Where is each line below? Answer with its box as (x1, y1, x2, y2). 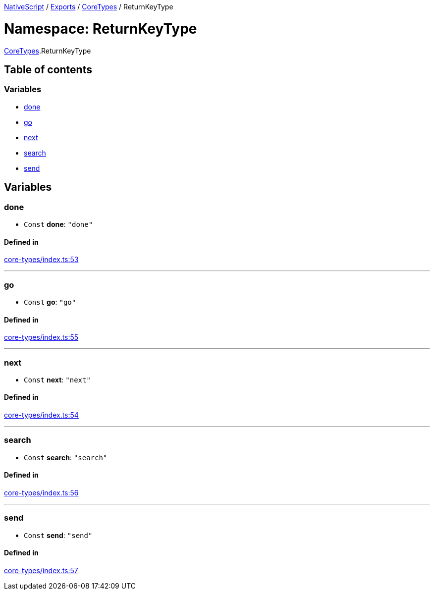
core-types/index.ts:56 (4, 488, 79, 497)
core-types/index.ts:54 (4, 411, 79, 420)
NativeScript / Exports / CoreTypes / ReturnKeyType (4, 2, 173, 11)
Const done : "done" (24, 219, 93, 228)
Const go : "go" (24, 297, 76, 306)
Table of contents (4, 63, 92, 76)
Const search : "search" (24, 453, 108, 462)
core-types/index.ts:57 (4, 566, 78, 575)
